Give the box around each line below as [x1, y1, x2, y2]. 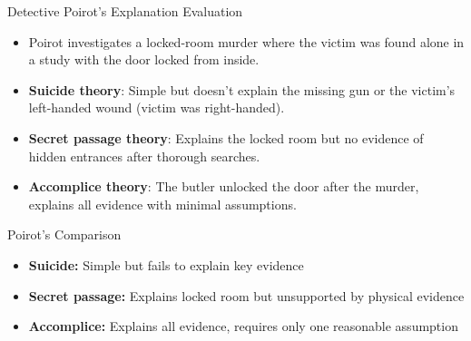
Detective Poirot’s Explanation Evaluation [7, 2, 243, 20]
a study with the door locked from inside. [28, 50, 260, 69]
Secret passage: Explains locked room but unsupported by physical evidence [28, 286, 465, 305]
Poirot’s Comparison [7, 225, 122, 244]
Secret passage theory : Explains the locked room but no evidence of [28, 128, 424, 147]
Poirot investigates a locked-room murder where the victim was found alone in [28, 32, 465, 51]
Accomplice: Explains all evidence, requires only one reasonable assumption [28, 317, 458, 336]
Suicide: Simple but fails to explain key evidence [28, 255, 304, 274]
